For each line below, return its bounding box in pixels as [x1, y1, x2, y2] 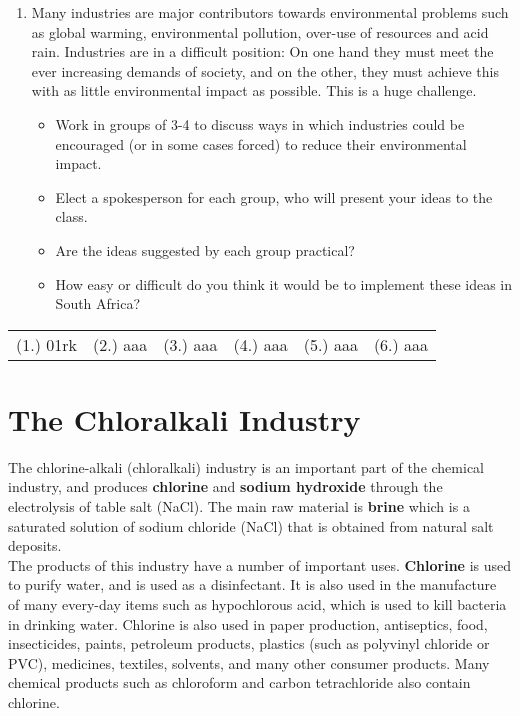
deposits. [8, 535, 62, 556]
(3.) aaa [163, 332, 218, 356]
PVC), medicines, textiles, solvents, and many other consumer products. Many [8, 652, 490, 673]
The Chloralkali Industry [8, 398, 361, 439]
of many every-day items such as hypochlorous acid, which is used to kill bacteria [8, 594, 507, 614]
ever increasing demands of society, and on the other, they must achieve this [31, 60, 499, 81]
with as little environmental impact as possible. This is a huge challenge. [31, 80, 477, 101]
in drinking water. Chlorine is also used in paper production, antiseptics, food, [8, 613, 488, 634]
